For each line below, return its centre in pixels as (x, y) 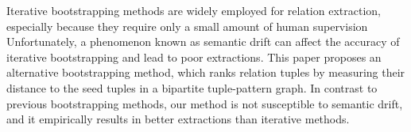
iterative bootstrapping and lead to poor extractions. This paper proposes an (194, 57)
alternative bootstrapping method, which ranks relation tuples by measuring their (206, 72)
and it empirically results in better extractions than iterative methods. (178, 119)
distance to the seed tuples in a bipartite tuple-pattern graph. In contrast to (192, 87)
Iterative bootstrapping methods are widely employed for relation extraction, (194, 10)
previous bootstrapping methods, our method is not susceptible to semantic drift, (205, 103)
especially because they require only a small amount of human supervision (187, 26)
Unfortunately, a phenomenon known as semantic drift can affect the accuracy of (203, 41)
